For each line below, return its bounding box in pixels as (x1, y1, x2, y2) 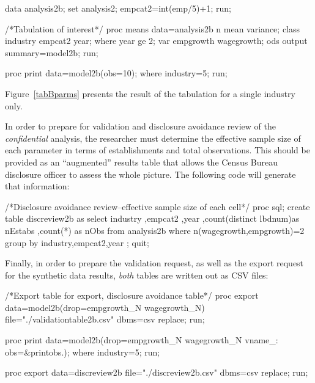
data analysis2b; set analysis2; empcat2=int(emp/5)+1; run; (5, 2, 231, 14)
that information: (5, 180, 70, 192)
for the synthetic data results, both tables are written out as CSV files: (5, 268, 269, 281)
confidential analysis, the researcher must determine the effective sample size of (5, 131, 301, 144)
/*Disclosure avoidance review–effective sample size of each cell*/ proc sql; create (5, 200, 310, 213)
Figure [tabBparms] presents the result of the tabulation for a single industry (5, 87, 295, 100)
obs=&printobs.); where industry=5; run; (5, 345, 160, 358)
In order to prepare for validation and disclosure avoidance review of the (5, 120, 276, 133)
